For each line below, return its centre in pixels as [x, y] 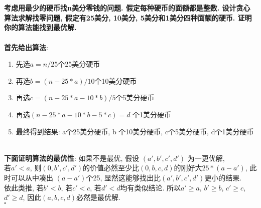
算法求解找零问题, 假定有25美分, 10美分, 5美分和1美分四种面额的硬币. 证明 [128, 17]
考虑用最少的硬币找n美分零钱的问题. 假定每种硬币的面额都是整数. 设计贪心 [127, 8]
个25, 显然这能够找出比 [123, 177]
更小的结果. [223, 177]
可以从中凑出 [32, 177]
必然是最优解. [98, 197]
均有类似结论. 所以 [151, 187]
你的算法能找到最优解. [40, 27]
